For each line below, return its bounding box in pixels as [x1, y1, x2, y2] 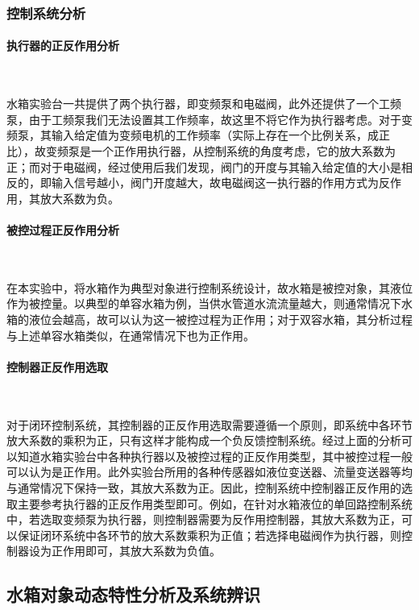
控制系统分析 [6, 2, 86, 23]
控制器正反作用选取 [6, 358, 108, 375]
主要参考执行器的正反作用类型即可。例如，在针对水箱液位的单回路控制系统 [17, 495, 413, 512]
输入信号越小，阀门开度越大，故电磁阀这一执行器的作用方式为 [51, 174, 379, 191]
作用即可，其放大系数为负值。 [62, 542, 221, 559]
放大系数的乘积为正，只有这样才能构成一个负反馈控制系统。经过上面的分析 [6, 432, 401, 449]
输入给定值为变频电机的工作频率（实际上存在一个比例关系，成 [51, 127, 379, 143]
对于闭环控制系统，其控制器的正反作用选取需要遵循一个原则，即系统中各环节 [6, 416, 413, 433]
